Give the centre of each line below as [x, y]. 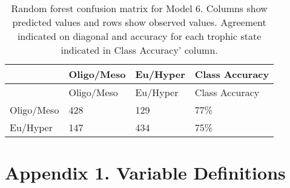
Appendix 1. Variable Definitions [145, 173]
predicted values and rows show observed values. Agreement [139, 22]
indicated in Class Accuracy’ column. [139, 50]
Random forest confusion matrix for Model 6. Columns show [139, 8]
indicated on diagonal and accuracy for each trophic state [139, 36]
